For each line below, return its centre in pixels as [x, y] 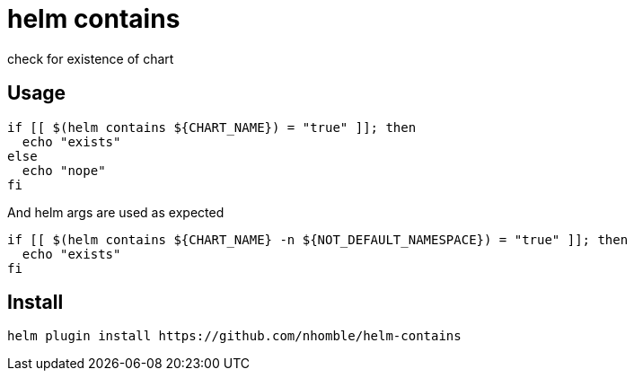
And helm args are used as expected [116, 212]
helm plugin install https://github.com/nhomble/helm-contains [234, 336]
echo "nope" [64, 170]
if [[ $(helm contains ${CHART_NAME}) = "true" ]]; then [212, 127]
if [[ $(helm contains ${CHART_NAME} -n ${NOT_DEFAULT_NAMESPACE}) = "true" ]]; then [318, 239]
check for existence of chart [91, 58]
